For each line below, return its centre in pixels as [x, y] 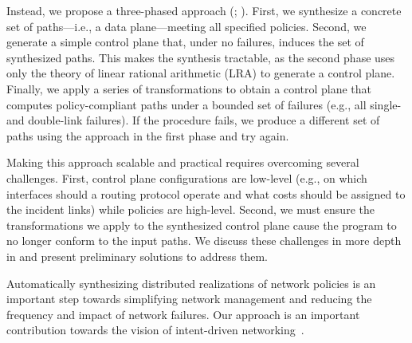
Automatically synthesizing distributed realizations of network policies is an [191, 283]
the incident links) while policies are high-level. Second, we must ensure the [190, 209]
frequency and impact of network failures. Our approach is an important [183, 314]
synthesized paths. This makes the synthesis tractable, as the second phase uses [201, 57]
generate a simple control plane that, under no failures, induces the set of [185, 42]
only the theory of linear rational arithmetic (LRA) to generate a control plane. [201, 73]
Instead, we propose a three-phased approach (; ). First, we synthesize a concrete [204, 10]
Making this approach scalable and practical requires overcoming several [183, 162]
